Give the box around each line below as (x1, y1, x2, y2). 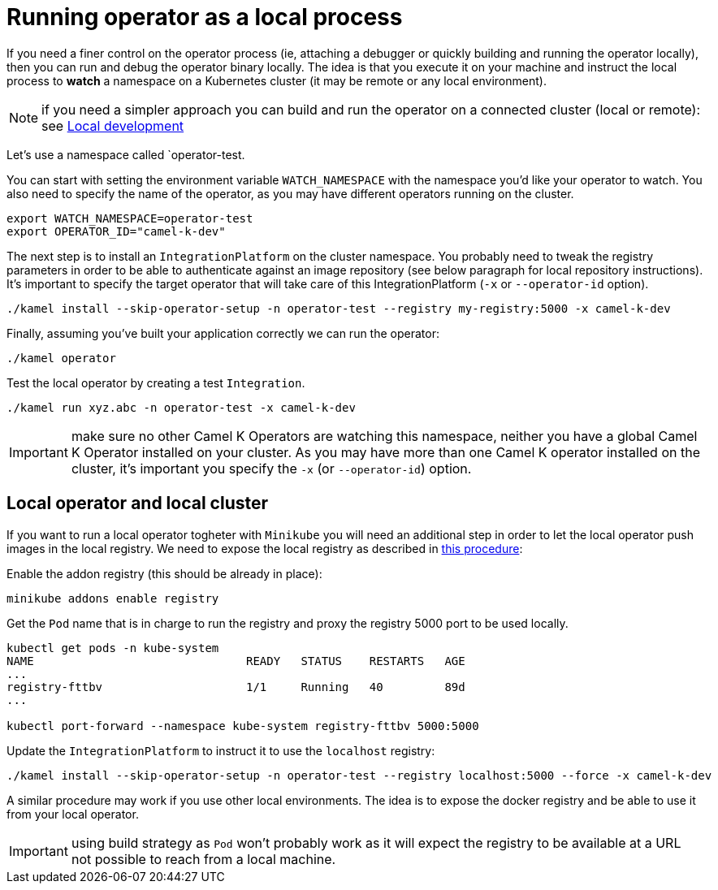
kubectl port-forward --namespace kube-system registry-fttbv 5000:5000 (6, 719, 479, 732)
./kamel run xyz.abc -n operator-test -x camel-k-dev (6, 400, 356, 414)
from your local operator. (6, 806, 139, 821)
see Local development (41, 117, 184, 134)
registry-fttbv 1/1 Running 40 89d (6, 680, 465, 693)
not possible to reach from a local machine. (71, 850, 336, 867)
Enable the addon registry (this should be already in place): (6, 566, 322, 581)
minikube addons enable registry (6, 591, 219, 605)
